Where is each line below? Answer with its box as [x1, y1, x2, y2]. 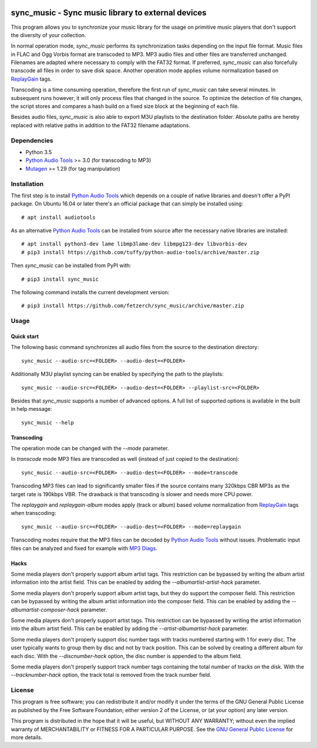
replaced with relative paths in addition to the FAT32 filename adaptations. [11, 121, 191, 129]
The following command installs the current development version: [11, 289, 170, 295]
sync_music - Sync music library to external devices [11, 8, 207, 18]
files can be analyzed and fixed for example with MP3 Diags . [11, 544, 158, 551]
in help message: [11, 405, 52, 413]
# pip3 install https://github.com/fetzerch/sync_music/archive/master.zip [21, 302, 244, 309]
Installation [11, 179, 44, 188]
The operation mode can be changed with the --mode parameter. [11, 445, 170, 452]
